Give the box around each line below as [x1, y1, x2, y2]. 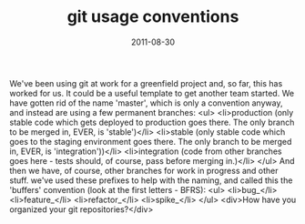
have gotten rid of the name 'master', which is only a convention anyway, [9, 97, 283, 108]
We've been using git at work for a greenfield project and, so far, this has [9, 77, 283, 88]
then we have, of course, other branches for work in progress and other [9, 165, 280, 176]
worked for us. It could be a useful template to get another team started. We [9, 87, 294, 98]
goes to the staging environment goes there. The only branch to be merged [9, 136, 292, 147]
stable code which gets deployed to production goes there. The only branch [9, 117, 295, 127]
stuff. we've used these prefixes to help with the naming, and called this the [9, 175, 293, 186]
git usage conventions [66, 6, 239, 27]
